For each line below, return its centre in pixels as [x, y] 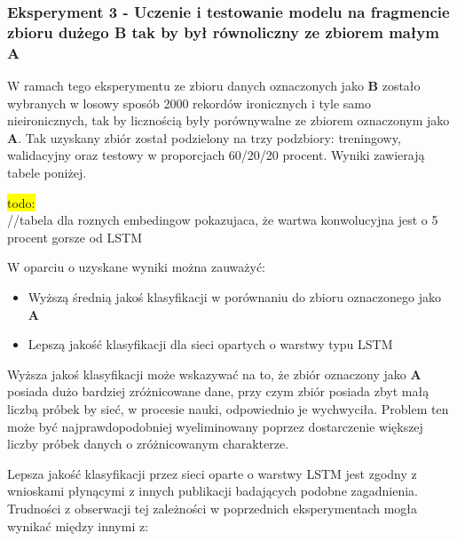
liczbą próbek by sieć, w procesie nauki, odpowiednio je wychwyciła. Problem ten [228, 408]
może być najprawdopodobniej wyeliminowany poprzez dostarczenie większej [215, 426]
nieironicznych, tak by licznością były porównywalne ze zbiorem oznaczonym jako [228, 120]
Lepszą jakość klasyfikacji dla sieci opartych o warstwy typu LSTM [210, 344]
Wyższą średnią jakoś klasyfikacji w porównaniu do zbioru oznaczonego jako [234, 297]
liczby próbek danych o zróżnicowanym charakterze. [148, 444]
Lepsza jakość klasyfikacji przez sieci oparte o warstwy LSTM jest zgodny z [212, 473]
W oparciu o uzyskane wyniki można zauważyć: [136, 267]
